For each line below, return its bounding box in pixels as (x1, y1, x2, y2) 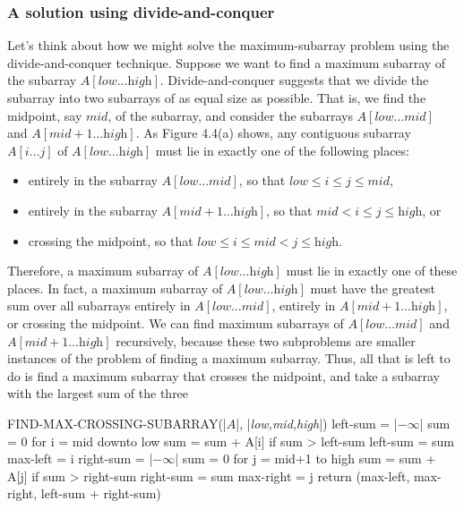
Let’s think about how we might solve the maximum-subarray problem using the (7, 36, 450, 55)
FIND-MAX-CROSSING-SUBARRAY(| (7, 413, 227, 432)
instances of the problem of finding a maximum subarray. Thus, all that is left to (7, 349, 451, 368)
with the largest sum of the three (7, 384, 189, 403)
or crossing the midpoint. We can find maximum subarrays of (7, 313, 344, 332)
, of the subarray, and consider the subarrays (107, 106, 353, 124)
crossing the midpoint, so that (28, 231, 193, 250)
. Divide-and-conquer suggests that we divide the (159, 71, 429, 89)
